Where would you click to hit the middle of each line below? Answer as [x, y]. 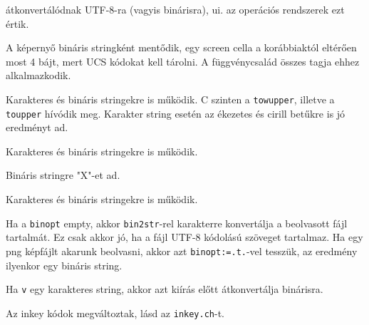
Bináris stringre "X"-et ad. [63, 175]
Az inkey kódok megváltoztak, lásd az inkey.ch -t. [115, 313]
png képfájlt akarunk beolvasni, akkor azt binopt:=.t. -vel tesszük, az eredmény [182, 251]
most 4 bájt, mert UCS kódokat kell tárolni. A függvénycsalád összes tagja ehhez [183, 61]
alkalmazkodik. [38, 75]
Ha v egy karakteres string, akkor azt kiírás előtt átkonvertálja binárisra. [165, 289]
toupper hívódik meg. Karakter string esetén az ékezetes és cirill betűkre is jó [176, 113]
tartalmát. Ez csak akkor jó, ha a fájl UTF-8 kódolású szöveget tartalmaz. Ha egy [184, 237]
